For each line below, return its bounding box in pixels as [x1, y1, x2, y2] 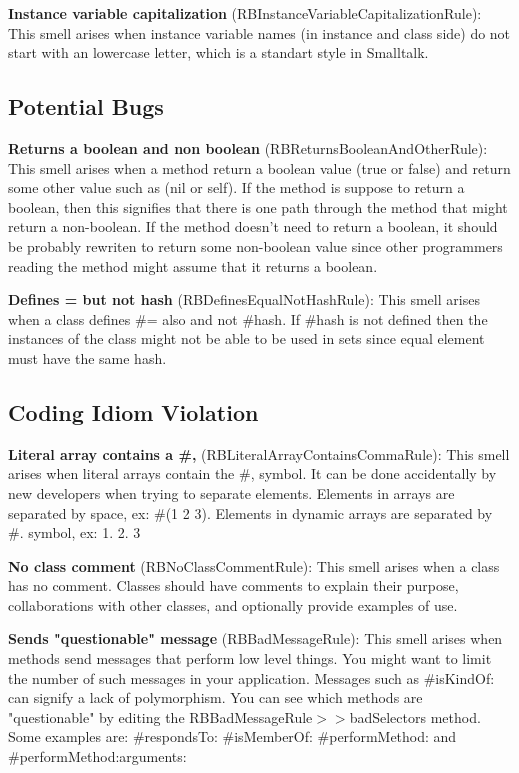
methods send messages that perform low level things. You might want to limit [8, 648, 492, 669]
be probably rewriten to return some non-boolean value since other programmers [8, 235, 503, 256]
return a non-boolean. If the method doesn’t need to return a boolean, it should [8, 216, 498, 237]
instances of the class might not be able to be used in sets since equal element [8, 328, 485, 349]
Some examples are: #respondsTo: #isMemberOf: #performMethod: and [8, 726, 457, 747]
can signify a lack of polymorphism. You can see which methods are [8, 687, 423, 708]
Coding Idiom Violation [8, 396, 259, 427]
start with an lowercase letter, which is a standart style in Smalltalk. [8, 42, 429, 63]
